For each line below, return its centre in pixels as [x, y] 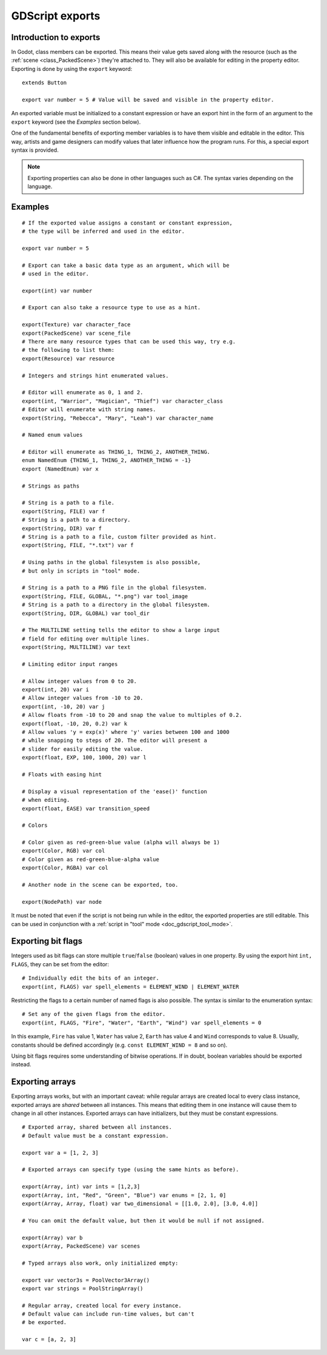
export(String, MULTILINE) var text [76, 647]
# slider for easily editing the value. [83, 749]
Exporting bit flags [47, 941]
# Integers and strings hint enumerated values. [95, 375]
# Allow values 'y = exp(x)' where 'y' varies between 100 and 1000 [126, 732]
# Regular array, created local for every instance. [102, 1305]
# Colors [35, 825]
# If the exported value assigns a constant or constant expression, [127, 223]
